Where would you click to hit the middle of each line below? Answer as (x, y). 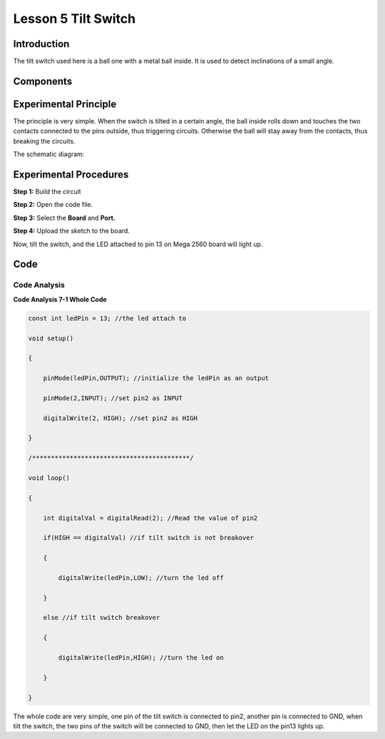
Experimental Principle (65, 104)
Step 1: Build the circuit (47, 192)
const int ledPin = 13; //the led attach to (107, 318)
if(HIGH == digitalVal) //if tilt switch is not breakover (149, 538)
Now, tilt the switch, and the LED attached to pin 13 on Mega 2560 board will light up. (138, 244)
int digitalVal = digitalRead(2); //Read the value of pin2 (150, 518)
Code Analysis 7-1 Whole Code (60, 299)
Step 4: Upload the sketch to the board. (71, 231)
